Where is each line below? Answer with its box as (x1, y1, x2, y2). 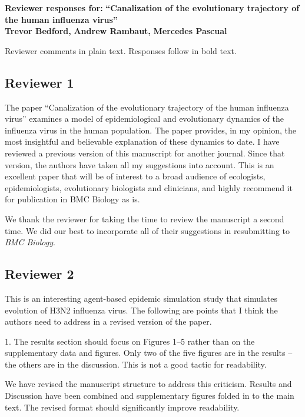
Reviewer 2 (5, 265, 74, 283)
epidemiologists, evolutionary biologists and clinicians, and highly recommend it (5, 181, 293, 194)
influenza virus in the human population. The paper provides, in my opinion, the (5, 124, 297, 136)
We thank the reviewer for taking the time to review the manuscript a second (5, 212, 284, 225)
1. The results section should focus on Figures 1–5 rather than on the (5, 335, 255, 347)
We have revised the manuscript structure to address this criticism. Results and (5, 378, 292, 390)
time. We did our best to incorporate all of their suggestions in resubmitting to (5, 224, 290, 236)
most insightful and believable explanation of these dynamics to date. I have (5, 135, 280, 148)
